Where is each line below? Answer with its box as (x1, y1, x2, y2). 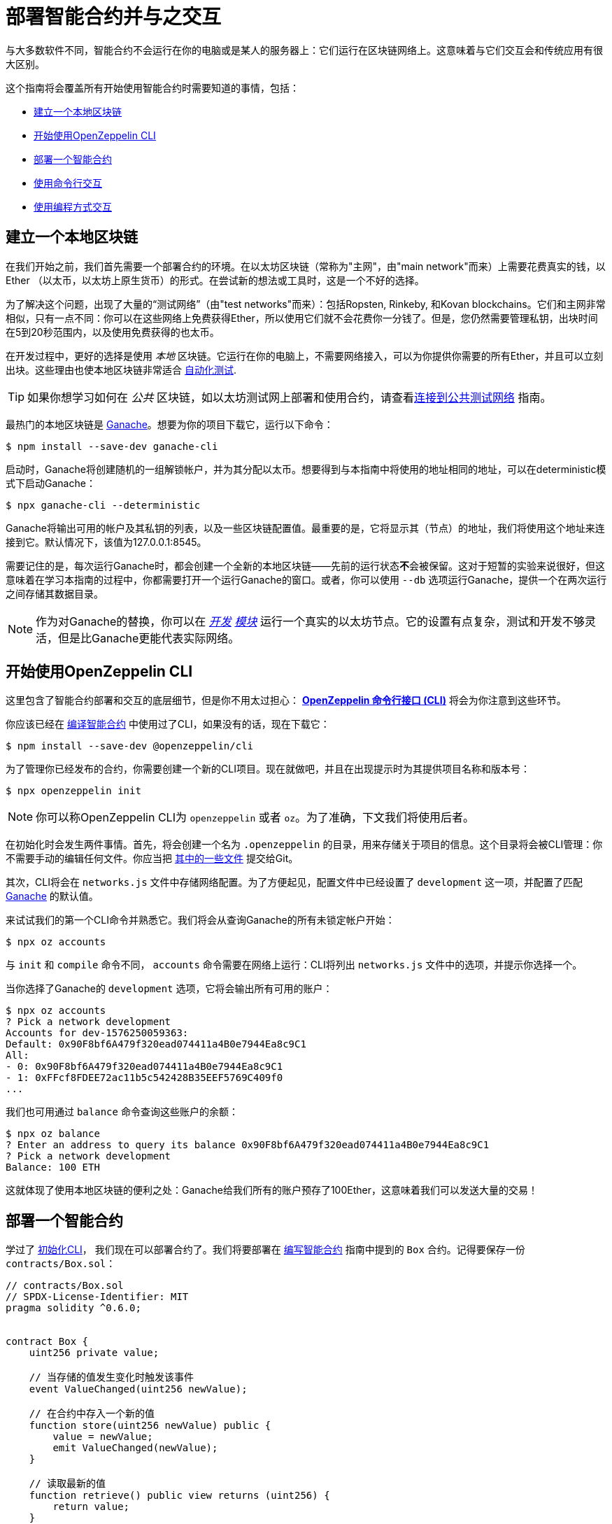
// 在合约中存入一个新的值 (29, 1408, 155, 1420)
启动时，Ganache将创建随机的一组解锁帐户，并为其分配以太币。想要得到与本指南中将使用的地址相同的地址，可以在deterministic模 (6, 463, 606, 475)
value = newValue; (52, 1431, 153, 1443)
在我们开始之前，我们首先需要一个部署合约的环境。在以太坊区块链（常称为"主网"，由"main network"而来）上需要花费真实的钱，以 (6, 260, 606, 272)
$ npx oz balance (6, 1128, 100, 1140)
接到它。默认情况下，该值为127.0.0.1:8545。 (6, 535, 207, 548)
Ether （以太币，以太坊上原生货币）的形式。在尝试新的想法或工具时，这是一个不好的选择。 (6, 274, 425, 286)
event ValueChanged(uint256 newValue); (29, 1383, 248, 1395)
